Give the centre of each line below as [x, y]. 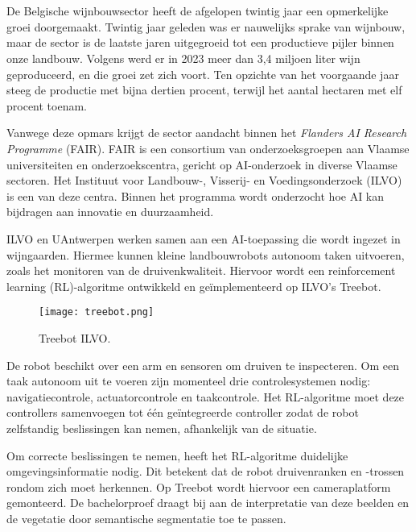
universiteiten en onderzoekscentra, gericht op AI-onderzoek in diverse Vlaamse [202, 164]
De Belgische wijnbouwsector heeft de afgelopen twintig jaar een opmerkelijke [198, 11]
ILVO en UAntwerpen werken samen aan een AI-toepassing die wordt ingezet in [204, 238]
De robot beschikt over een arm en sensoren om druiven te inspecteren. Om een [203, 365]
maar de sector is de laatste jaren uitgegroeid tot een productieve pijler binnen [200, 42]
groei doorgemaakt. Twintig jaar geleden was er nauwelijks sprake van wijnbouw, [206, 26]
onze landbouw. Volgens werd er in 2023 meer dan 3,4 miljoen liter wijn [183, 58]
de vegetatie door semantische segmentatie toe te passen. [146, 518]
